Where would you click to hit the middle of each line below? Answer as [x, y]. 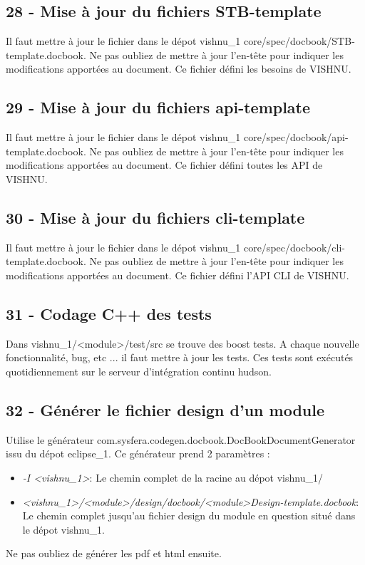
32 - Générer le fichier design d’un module [165, 409]
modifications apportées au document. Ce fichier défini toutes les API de [164, 165]
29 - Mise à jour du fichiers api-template [158, 107]
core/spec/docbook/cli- [294, 247]
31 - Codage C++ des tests [109, 313]
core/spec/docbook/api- [296, 137]
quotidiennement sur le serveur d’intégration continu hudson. [139, 371]
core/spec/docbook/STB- [299, 41]
